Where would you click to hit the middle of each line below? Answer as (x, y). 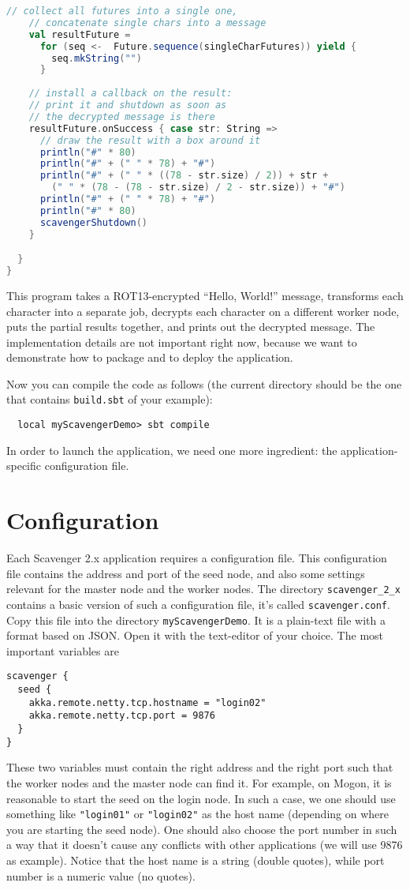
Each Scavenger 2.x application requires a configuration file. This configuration (197, 558)
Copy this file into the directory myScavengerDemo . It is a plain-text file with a (196, 620)
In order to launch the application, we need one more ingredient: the (172, 450)
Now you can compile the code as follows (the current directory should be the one (204, 383)
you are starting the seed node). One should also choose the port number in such (202, 829)
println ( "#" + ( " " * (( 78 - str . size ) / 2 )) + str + (184, 176)
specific (24, 466)
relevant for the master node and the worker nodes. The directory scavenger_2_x (203, 589)
